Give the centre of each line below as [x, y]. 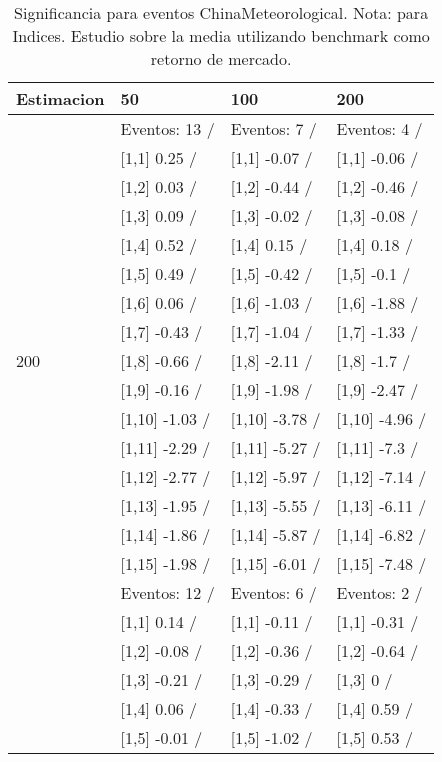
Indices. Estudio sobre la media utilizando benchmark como [221, 35]
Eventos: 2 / [379, 592]
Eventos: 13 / [167, 128]
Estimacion [60, 98]
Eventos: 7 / [273, 128]
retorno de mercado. [221, 58]
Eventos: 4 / [379, 128]
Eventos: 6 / [273, 592]
